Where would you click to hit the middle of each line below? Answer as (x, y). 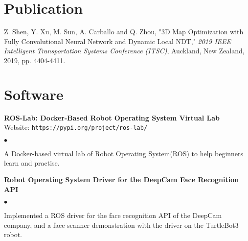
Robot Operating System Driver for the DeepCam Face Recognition (122, 180)
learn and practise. (32, 163)
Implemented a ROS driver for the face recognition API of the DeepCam (113, 215)
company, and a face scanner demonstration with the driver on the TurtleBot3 (121, 225)
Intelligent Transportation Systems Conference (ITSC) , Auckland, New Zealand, (124, 51)
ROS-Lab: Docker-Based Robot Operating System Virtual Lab (112, 117)
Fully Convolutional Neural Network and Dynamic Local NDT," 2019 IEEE (118, 41)
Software (34, 94)
